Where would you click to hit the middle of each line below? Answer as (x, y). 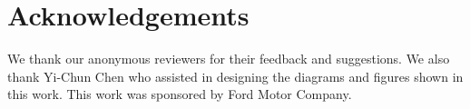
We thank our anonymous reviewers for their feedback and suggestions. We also (229, 59)
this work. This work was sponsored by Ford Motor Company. (180, 94)
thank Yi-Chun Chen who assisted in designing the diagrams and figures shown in (235, 76)
